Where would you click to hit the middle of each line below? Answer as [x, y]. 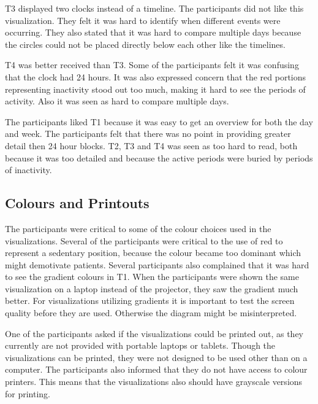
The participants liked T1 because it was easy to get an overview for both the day [159, 121]
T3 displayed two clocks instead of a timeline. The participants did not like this [154, 8]
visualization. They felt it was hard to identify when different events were [143, 20]
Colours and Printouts [77, 203]
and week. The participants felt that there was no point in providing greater [148, 134]
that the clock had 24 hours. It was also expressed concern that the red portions [156, 76]
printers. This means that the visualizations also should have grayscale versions [154, 382]
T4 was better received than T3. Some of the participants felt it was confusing [152, 65]
